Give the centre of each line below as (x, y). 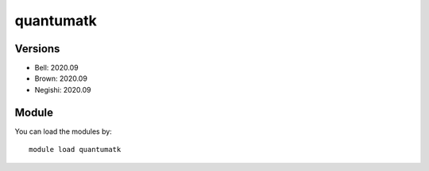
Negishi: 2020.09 (63, 89)
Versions (37, 49)
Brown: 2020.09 (61, 78)
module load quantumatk (75, 150)
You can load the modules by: (64, 131)
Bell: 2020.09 (56, 68)
